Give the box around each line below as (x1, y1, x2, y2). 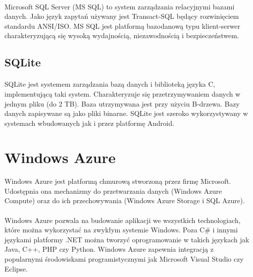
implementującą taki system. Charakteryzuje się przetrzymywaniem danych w (4, 88, 241, 99)
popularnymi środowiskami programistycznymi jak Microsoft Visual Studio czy (4, 254, 244, 264)
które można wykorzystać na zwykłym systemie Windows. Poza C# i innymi (4, 224, 238, 235)
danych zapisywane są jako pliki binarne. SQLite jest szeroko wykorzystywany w (4, 108, 248, 118)
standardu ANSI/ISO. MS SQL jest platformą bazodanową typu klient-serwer (4, 20, 241, 31)
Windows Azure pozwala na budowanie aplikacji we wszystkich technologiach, (4, 215, 241, 225)
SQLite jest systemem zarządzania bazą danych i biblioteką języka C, (4, 79, 215, 89)
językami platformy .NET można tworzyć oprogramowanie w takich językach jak (4, 234, 250, 244)
